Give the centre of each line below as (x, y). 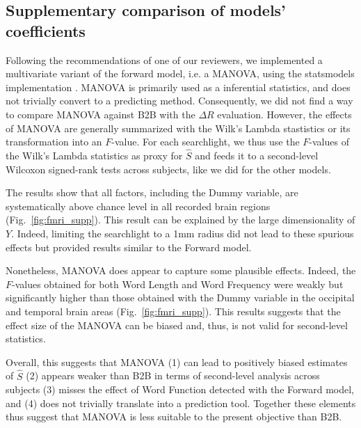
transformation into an (54, 142)
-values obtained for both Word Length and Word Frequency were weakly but (178, 284)
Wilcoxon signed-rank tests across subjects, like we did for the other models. (168, 169)
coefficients (46, 30)
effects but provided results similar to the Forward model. (129, 247)
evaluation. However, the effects (284, 114)
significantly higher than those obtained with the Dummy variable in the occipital (180, 298)
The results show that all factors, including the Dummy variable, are (152, 192)
